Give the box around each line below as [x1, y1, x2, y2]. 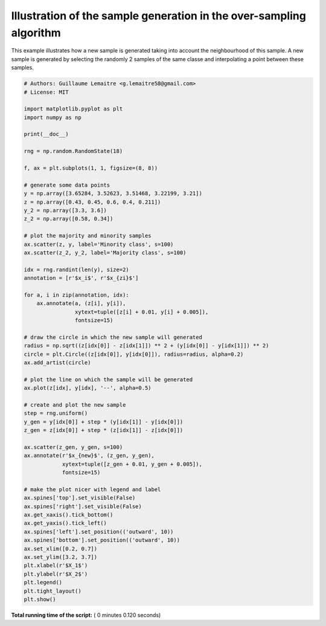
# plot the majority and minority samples [24, 233, 152, 239]
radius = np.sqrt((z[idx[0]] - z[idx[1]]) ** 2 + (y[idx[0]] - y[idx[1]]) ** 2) [24, 342, 269, 349]
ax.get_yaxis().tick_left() [24, 520, 107, 527]
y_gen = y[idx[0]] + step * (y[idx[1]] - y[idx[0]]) [24, 418, 184, 425]
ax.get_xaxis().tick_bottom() [24, 511, 113, 518]
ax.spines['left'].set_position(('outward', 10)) [24, 528, 174, 535]
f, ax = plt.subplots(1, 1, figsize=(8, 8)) [24, 165, 158, 172]
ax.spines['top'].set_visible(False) [24, 494, 136, 502]
